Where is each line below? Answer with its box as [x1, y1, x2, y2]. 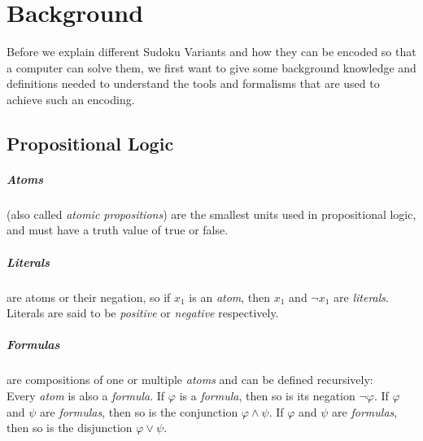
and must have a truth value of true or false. [7, 221, 229, 238]
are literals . [334, 288, 389, 305]
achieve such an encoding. [7, 90, 135, 107]
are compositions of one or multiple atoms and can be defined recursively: [7, 371, 373, 388]
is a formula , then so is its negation [179, 386, 355, 404]
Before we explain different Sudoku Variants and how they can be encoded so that [7, 43, 416, 60]
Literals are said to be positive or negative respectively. [7, 304, 279, 321]
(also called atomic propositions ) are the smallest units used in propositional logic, [7, 205, 416, 222]
